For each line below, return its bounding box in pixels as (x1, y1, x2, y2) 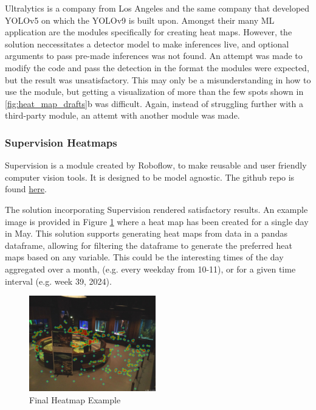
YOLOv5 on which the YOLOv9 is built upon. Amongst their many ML (5, 13, 275, 26)
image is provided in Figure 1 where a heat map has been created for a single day (5, 215, 309, 228)
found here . (5, 182, 47, 195)
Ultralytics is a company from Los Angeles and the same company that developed (5, 2, 310, 14)
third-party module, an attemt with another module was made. (5, 109, 240, 122)
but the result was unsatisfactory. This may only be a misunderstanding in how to (5, 73, 311, 86)
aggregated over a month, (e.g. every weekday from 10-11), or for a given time (5, 262, 296, 275)
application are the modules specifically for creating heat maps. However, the (5, 26, 292, 38)
